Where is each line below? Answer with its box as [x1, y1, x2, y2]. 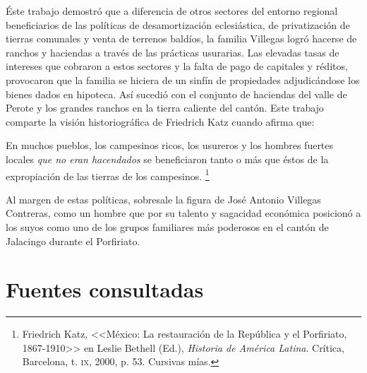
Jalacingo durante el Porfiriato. [6, 233, 140, 248]
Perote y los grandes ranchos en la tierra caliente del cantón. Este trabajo [6, 100, 324, 115]
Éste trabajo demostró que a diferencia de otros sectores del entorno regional [6, 4, 338, 18]
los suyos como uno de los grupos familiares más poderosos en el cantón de [6, 219, 329, 234]
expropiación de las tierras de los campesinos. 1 [6, 166, 210, 183]
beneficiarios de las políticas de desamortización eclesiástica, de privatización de [6, 17, 350, 32]
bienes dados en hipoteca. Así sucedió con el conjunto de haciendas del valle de [6, 86, 347, 101]
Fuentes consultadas [6, 275, 204, 304]
